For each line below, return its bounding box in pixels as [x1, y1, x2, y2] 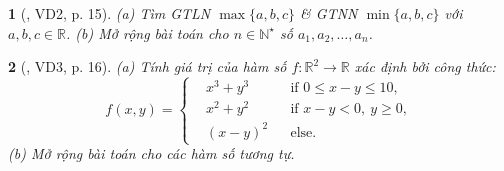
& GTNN [300, 3, 358, 23]
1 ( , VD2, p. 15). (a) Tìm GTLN [8, 3, 211, 23]
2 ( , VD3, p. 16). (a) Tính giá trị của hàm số [8, 56, 287, 77]
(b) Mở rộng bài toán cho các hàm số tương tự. [8, 143, 295, 164]
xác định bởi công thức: [354, 56, 496, 77]
